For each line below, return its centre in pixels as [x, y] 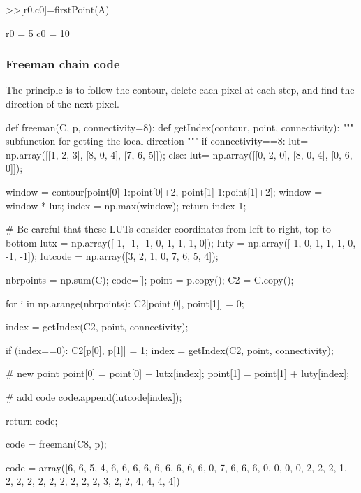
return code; [32, 420]
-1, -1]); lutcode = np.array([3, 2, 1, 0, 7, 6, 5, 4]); [112, 256]
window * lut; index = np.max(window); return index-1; [126, 205]
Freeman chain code [63, 64]
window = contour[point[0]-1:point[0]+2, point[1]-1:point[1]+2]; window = [164, 191]
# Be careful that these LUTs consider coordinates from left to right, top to [168, 229]
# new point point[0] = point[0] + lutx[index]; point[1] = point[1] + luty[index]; [178, 373]
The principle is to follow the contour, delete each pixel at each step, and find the [180, 90]
